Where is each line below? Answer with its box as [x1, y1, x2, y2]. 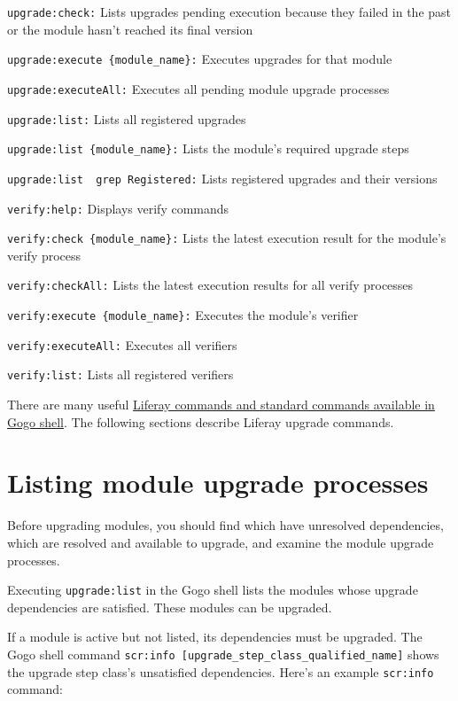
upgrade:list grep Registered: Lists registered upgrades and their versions [7, 168, 438, 187]
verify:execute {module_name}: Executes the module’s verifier [7, 306, 359, 324]
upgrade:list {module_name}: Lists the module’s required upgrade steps [7, 139, 409, 158]
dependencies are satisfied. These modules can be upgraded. [7, 597, 332, 616]
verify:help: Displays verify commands [7, 199, 229, 217]
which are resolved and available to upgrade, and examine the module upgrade [7, 533, 434, 551]
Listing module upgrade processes [7, 464, 429, 501]
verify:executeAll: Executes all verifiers [7, 335, 237, 354]
